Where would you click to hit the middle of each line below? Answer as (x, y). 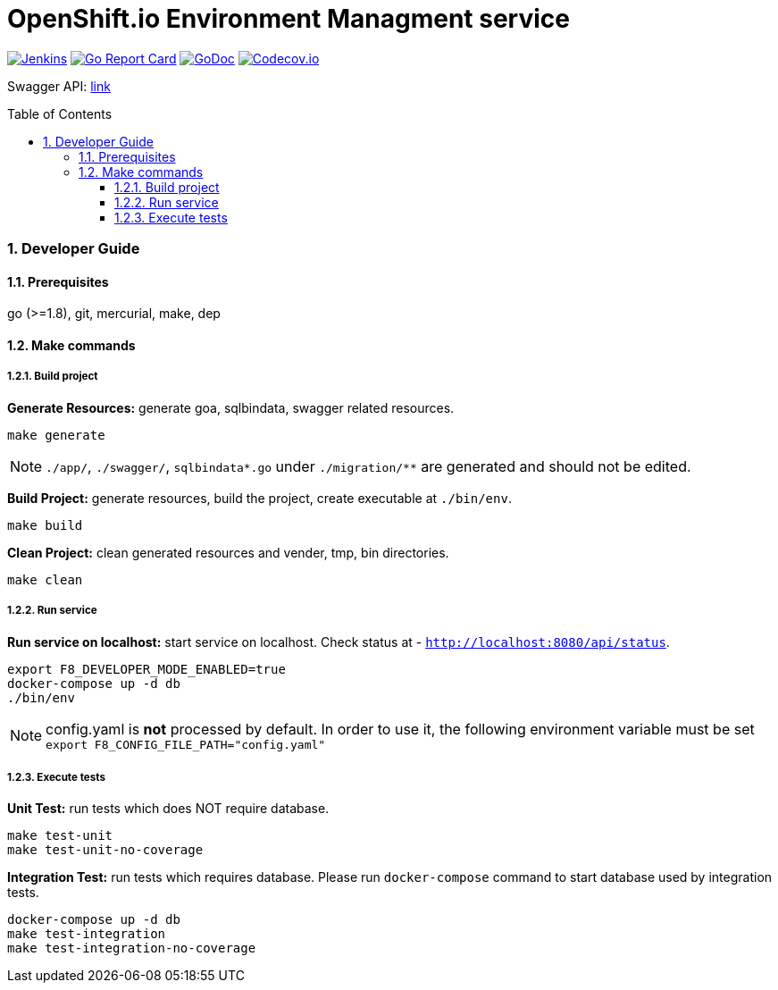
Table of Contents (60, 113)
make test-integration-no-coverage (132, 948)
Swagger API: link (59, 86)
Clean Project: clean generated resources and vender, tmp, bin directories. (228, 552)
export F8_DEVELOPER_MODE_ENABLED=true (146, 669)
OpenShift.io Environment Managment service (289, 19)
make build (45, 525)
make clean (45, 579)
